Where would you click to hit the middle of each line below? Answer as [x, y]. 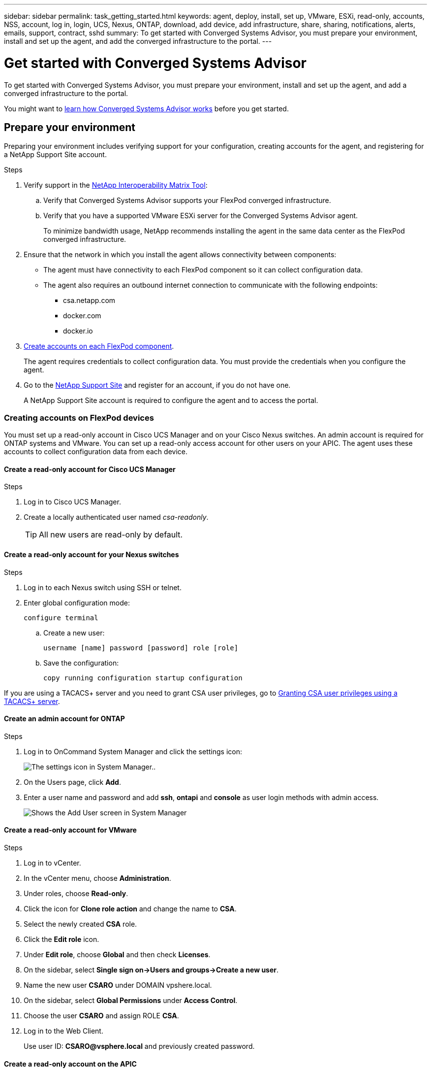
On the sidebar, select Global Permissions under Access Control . [131, 1000]
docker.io [78, 331]
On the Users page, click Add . [72, 782]
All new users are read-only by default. [111, 535]
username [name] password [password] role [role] [141, 648]
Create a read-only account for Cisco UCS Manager [90, 469]
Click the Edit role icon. [62, 939]
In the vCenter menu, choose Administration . [97, 878]
